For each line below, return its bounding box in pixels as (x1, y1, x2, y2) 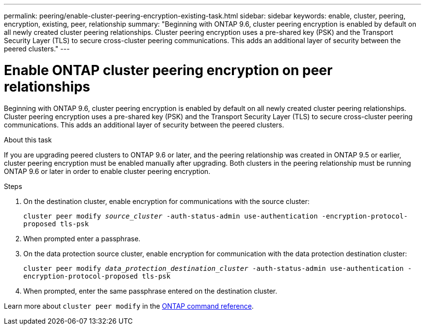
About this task (4, 135, 52, 144)
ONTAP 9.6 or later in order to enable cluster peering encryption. (4, 167, 211, 175)
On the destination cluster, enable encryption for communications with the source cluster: (23, 197, 310, 205)
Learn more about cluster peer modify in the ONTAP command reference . (4, 301, 254, 310)
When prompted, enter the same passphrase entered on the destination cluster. (23, 286, 278, 295)
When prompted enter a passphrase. (23, 234, 141, 243)
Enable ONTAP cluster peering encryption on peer (4, 62, 333, 78)
